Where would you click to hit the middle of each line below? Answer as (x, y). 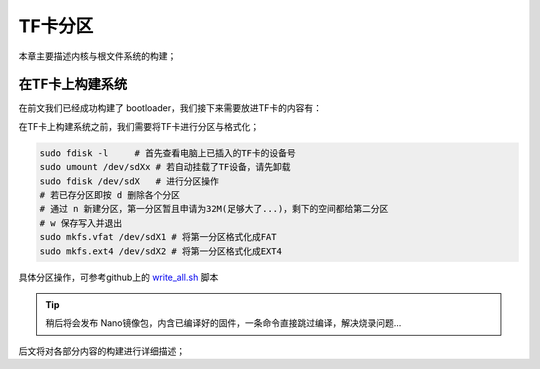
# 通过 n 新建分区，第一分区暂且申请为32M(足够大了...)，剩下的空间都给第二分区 (214, 209)
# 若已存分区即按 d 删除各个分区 (109, 195)
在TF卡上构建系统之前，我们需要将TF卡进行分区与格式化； (139, 126)
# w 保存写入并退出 (81, 223)
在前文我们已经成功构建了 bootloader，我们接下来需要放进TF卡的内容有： (170, 108)
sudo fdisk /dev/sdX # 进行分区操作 (129, 181)
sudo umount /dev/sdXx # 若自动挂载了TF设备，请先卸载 (165, 167)
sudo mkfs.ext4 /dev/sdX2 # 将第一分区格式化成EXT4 (160, 251)
